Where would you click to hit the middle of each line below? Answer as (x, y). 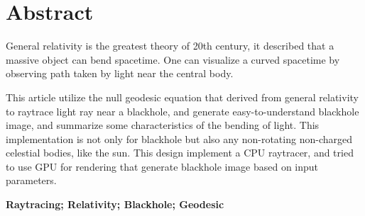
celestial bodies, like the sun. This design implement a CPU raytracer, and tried (180, 153)
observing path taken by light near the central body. (120, 73)
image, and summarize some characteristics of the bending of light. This (163, 125)
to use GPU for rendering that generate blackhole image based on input (162, 166)
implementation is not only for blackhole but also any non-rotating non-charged (179, 138)
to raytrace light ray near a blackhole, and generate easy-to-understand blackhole (182, 111)
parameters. (31, 180)
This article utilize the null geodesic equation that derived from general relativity (182, 97)
